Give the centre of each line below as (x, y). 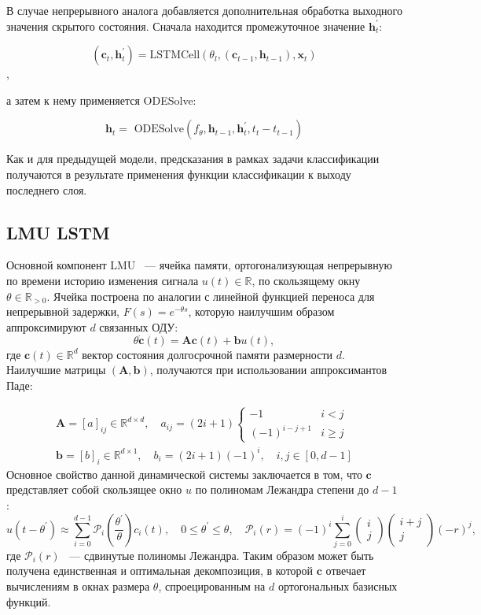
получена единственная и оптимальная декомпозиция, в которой (160, 571)
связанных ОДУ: (139, 326)
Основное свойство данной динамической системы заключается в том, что (184, 474)
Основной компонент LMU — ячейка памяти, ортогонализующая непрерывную (200, 265)
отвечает (346, 571)
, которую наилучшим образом (261, 311)
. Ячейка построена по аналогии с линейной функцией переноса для (211, 296)
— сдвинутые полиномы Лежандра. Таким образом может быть (222, 555)
